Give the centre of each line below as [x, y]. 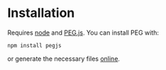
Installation [41, 13]
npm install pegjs [34, 45]
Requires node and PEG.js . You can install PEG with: [83, 33]
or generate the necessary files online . [64, 59]
